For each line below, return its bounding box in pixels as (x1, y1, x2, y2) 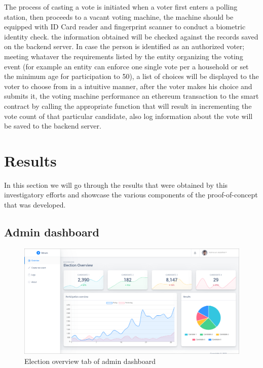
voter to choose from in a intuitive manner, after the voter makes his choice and (4, 80, 252, 91)
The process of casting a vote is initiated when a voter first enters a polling (4, 2, 238, 12)
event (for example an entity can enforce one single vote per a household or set (4, 61, 249, 71)
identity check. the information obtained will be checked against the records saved (4, 31, 258, 42)
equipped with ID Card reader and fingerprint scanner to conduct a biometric (4, 21, 246, 32)
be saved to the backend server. (4, 120, 101, 131)
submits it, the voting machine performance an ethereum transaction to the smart (4, 91, 259, 101)
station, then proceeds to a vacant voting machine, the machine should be (4, 11, 234, 22)
